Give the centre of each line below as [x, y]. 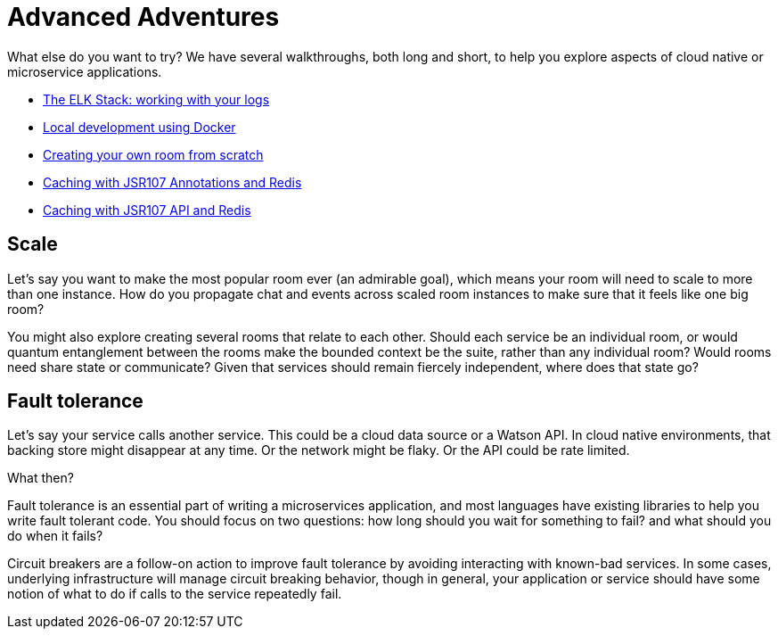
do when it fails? [55, 536]
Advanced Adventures [143, 17]
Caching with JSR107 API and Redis [147, 210]
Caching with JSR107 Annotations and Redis [172, 182]
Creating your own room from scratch [153, 154]
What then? [41, 478]
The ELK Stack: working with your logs [156, 99]
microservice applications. [85, 71]
